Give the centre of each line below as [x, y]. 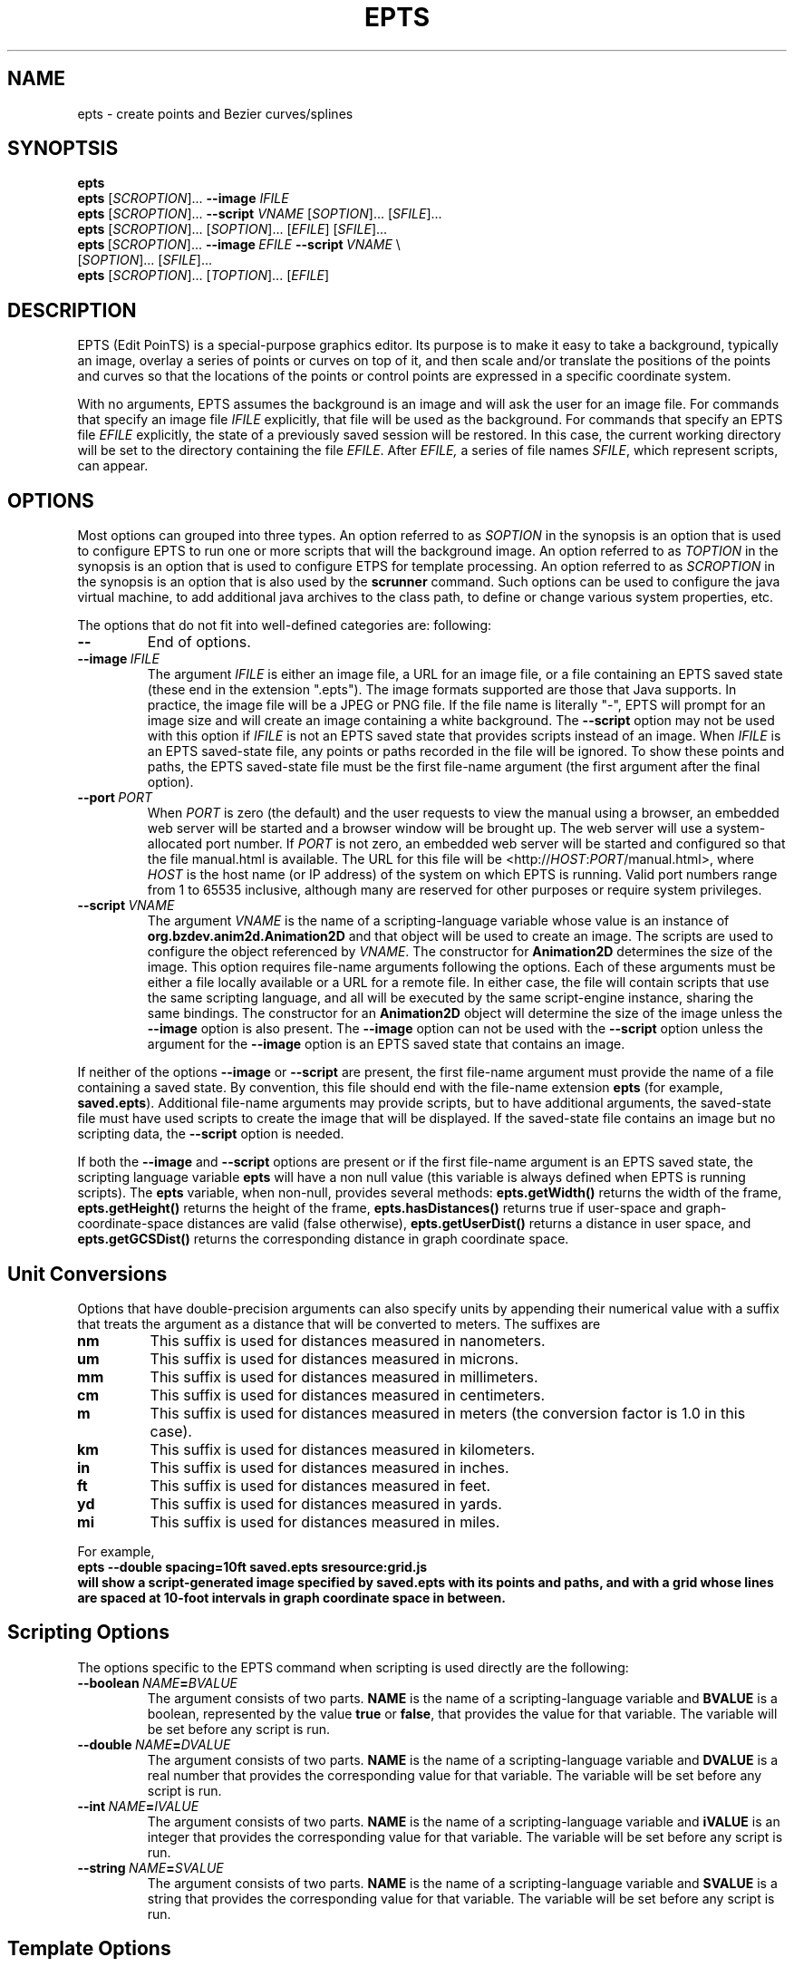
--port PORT [115, 798]
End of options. [199, 642]
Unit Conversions [87, 1274]
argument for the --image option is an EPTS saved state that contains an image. [386, 1044]
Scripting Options [88, 1633]
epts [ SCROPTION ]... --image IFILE [183, 199]
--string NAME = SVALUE [150, 1867]
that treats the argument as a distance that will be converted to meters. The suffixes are [339, 1323]
